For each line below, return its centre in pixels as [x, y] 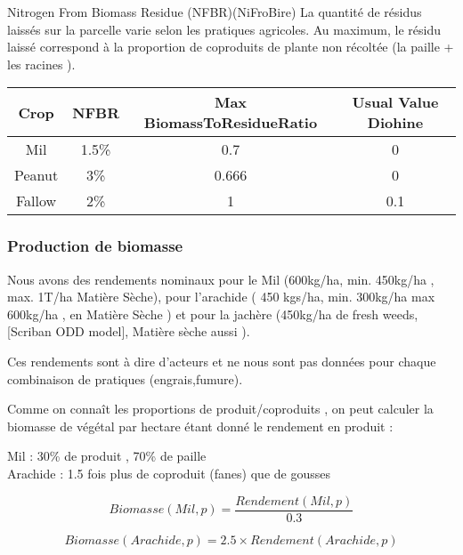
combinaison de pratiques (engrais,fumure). [125, 378]
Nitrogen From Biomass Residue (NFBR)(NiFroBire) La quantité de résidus [215, 12]
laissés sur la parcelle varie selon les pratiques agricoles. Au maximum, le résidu [224, 29]
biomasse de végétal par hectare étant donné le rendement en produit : [200, 426]
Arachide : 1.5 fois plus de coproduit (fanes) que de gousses [169, 473]
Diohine [395, 123]
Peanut [37, 175]
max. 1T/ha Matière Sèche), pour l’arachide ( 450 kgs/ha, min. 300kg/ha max [221, 297]
